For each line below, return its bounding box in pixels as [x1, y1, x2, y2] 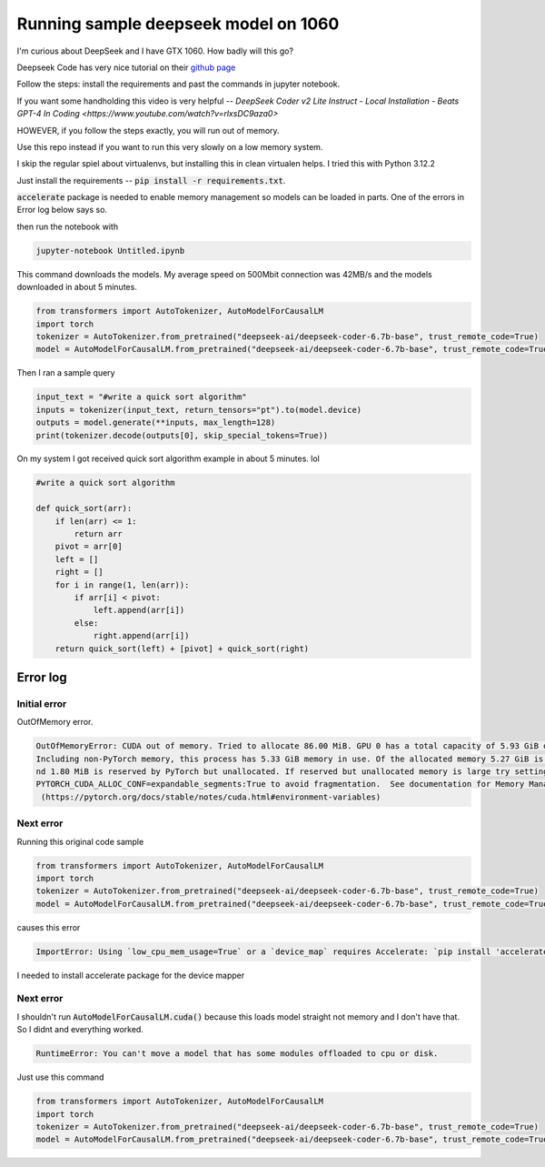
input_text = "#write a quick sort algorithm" [35, 392, 247, 402]
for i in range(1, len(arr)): [54, 579, 190, 590]
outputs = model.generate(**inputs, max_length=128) [35, 418, 276, 428]
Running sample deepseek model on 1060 [16, 14, 340, 34]
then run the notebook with [16, 221, 118, 232]
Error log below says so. [16, 205, 108, 216]
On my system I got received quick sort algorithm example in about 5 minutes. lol [16, 453, 320, 464]
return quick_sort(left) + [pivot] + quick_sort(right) [54, 643, 310, 654]
